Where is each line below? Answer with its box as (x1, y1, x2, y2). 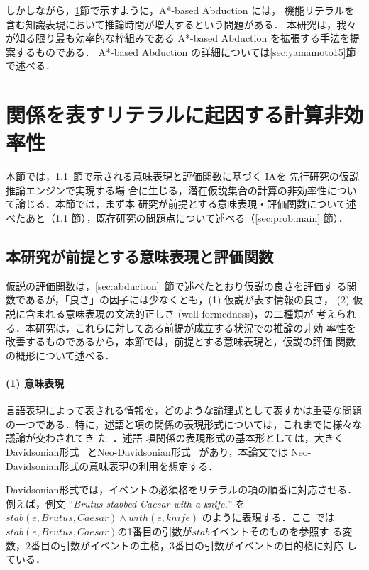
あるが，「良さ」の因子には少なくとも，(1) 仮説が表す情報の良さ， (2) (25, 292, 350, 307)
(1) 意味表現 (6, 376, 64, 391)
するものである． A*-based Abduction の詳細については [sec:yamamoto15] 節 (15, 44, 356, 59)
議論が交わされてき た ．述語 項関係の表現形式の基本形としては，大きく (6, 430, 344, 445)
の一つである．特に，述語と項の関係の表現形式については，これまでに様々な (6, 416, 363, 431)
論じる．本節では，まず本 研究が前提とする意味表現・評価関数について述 (15, 196, 356, 211)
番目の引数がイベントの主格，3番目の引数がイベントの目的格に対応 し (30, 537, 357, 552)
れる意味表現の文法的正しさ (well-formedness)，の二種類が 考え (45, 306, 337, 321)
